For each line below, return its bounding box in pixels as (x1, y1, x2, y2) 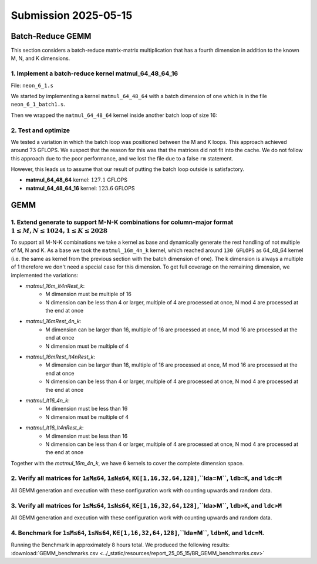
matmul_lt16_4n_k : (25, 397, 70, 404)
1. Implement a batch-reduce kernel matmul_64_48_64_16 (11, 69, 178, 78)
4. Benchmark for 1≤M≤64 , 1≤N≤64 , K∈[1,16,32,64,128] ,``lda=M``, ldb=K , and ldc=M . (11, 529, 265, 537)
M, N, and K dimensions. (11, 55, 70, 62)
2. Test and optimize (11, 126, 70, 135)
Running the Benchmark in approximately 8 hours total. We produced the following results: (11, 541, 230, 549)
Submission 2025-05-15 (11, 9, 133, 22)
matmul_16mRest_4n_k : (25, 318, 82, 325)
